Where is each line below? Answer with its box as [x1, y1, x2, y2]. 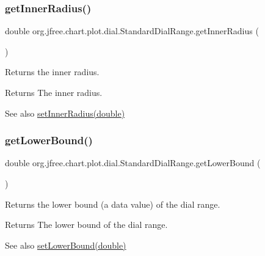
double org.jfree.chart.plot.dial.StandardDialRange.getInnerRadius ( [5, 24, 259, 37]
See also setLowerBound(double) [5, 238, 126, 251]
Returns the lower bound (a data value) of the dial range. [5, 197, 220, 210]
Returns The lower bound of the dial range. [5, 218, 168, 231]
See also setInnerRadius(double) [5, 106, 125, 119]
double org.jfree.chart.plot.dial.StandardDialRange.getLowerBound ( [5, 156, 261, 169]
